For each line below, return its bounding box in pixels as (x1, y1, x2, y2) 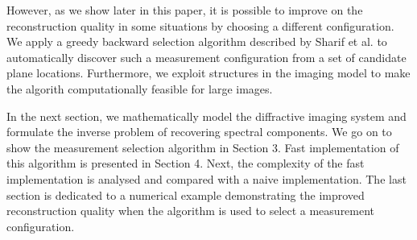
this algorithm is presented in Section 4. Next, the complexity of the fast (6, 155, 365, 172)
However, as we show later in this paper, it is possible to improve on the (6, 2, 363, 18)
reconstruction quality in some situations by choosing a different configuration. (6, 17, 394, 34)
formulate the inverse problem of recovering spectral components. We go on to (6, 123, 392, 140)
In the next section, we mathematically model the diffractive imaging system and (6, 107, 407, 124)
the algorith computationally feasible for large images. (6, 80, 273, 97)
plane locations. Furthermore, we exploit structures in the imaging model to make (6, 64, 411, 81)
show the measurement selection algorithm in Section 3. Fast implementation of (6, 139, 399, 155)
